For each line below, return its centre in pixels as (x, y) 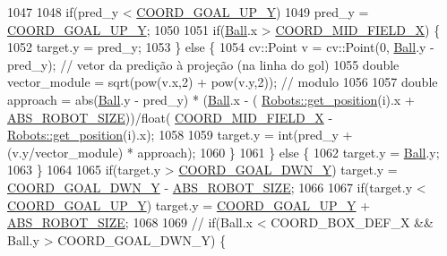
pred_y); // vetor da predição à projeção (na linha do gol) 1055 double (203, 64)
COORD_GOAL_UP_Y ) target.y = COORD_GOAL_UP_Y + (189, 205)
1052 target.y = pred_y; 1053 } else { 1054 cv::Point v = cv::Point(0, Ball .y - (221, 47)
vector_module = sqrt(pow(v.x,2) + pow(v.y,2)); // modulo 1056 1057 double (223, 82)
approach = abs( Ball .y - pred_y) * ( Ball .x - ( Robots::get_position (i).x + (211, 99)
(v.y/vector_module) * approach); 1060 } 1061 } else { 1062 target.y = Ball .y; (223, 152)
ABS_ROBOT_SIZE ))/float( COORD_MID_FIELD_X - (170, 117)
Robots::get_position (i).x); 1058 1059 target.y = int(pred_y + (180, 135)
